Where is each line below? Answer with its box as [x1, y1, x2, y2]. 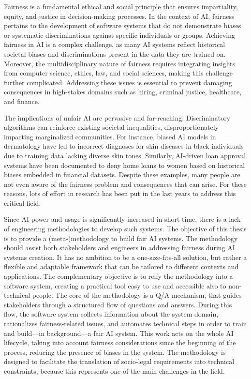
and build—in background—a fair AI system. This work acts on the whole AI [4, 328, 234, 338]
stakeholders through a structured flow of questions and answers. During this [4, 299, 232, 309]
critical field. [4, 197, 41, 208]
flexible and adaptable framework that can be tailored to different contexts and [4, 261, 239, 272]
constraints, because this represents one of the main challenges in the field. [4, 365, 225, 376]
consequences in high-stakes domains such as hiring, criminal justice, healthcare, [4, 87, 242, 97]
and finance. [4, 96, 40, 106]
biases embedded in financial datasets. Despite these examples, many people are [4, 169, 240, 180]
